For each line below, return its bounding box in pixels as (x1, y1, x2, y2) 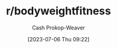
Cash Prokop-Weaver (31, 24, 86, 31)
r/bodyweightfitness (6, 4, 111, 18)
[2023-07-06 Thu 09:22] (27, 35, 90, 43)
